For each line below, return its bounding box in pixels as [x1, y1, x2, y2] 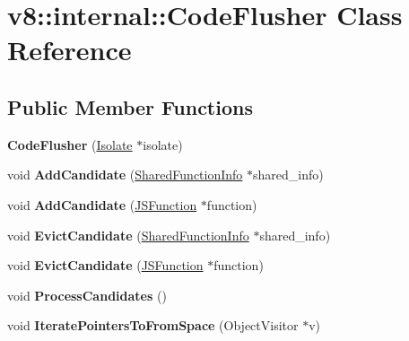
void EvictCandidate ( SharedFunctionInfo [7, 225, 249, 244]
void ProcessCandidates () [7, 285, 167, 304]
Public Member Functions [7, 92, 253, 120]
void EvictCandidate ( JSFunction [7, 256, 204, 275]
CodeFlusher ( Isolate [7, 135, 133, 153]
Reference [7, 31, 132, 68]
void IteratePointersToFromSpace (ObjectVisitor [7, 316, 299, 335]
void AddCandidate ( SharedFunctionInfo [7, 165, 243, 184]
